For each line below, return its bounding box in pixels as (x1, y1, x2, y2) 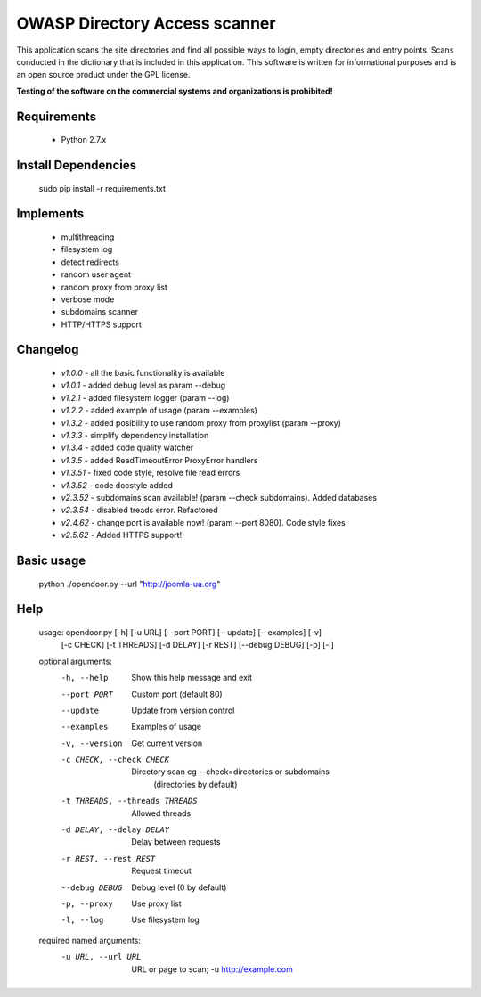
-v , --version (61, 738, 123, 748)
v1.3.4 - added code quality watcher (61, 442, 194, 454)
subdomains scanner (61, 306, 138, 317)
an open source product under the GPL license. (16, 69, 191, 80)
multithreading (61, 232, 115, 242)
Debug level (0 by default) (131, 882, 227, 893)
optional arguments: (38, 656, 113, 666)
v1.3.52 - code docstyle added (61, 479, 173, 490)
